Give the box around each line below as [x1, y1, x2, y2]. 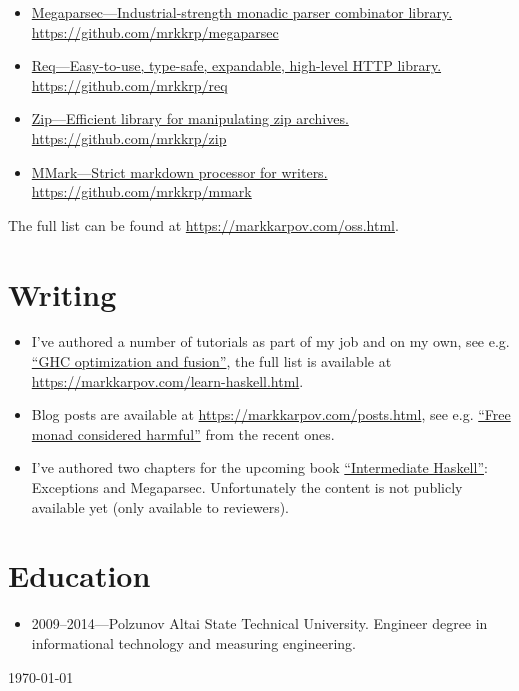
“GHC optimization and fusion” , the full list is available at [31, 351, 392, 372]
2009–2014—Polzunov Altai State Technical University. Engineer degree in [31, 613, 488, 634]
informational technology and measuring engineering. [31, 632, 356, 653]
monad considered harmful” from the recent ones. [31, 423, 335, 444]
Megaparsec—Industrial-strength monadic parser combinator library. [31, 2, 453, 22]
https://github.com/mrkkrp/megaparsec [31, 21, 279, 42]
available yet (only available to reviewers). [31, 496, 289, 517]
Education [8, 555, 151, 596]
